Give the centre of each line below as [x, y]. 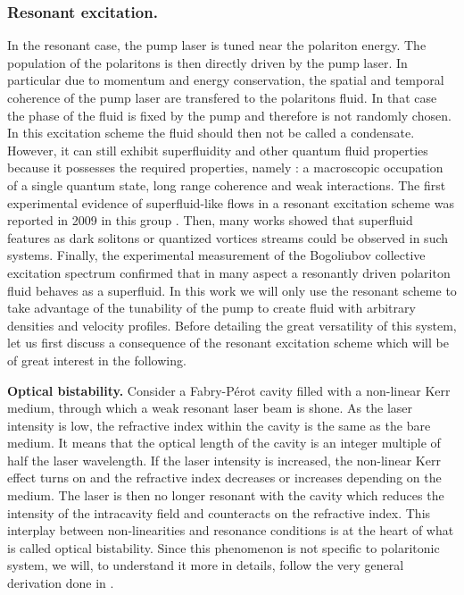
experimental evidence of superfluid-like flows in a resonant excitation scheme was [231, 202]
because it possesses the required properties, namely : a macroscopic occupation [225, 168]
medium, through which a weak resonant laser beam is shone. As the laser [210, 408]
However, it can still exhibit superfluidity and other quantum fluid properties [218, 150]
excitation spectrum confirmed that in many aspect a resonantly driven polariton [229, 272]
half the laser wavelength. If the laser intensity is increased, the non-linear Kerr [224, 460]
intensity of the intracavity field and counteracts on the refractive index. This [219, 512]
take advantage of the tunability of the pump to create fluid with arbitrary [211, 308]
